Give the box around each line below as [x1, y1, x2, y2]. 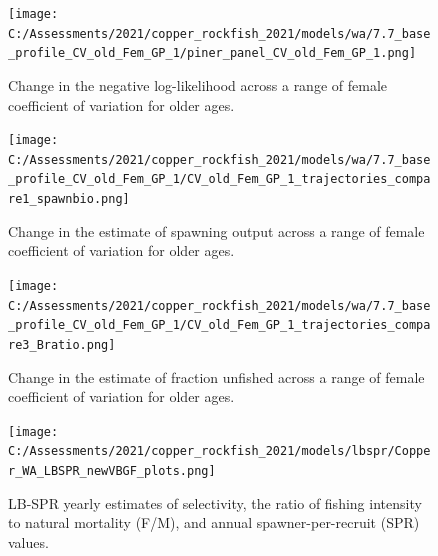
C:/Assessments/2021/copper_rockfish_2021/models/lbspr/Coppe [8, 444, 431, 459]
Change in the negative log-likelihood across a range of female [8, 74, 387, 95]
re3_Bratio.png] [8, 337, 116, 352]
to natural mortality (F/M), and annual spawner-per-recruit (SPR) [8, 512, 420, 533]
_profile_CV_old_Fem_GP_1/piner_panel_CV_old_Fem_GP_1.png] [8, 46, 417, 61]
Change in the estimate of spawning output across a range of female [8, 220, 425, 241]
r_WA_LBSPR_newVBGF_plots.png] [8, 464, 216, 479]
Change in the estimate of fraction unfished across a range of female [8, 366, 425, 387]
